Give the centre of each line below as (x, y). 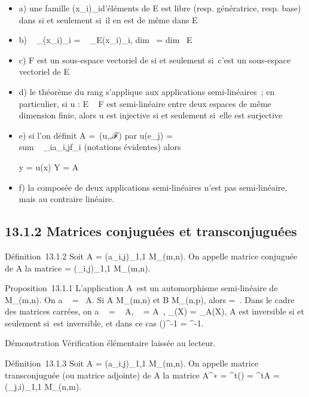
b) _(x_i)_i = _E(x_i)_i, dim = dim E (105, 40)
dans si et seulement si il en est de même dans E (108, 19)
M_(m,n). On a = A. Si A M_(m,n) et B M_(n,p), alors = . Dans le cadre (150, 299)
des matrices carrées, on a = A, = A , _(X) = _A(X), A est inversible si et (155, 311)
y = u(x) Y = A (49, 167)
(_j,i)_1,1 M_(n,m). (43, 387)
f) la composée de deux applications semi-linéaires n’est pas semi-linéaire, (153, 187)
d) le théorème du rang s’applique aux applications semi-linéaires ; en (147, 91)
